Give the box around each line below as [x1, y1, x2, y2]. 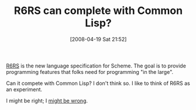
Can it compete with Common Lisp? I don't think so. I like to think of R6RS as [6, 80, 190, 87]
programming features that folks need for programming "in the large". [6, 68, 174, 75]
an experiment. [6, 86, 43, 93]
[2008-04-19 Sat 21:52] [70, 36, 127, 42]
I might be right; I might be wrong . [6, 97, 88, 104]
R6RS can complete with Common [13, 4, 183, 17]
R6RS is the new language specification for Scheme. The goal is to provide [6, 62, 186, 69]
